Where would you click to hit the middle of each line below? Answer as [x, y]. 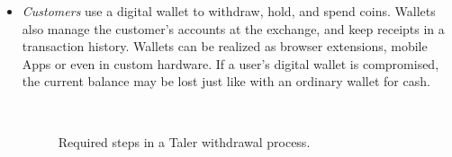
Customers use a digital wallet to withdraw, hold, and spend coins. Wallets [229, 11]
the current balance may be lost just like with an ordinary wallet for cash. [226, 81]
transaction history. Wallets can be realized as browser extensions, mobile [225, 46]
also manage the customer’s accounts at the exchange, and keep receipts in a [233, 28]
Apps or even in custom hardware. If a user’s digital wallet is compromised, [231, 63]
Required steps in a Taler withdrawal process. [184, 141]
